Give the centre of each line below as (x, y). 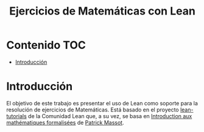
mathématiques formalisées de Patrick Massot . (65, 122)
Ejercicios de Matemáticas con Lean (102, 11)
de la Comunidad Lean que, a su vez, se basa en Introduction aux (110, 116)
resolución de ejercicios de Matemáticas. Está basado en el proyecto (93, 110)
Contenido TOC (46, 45)
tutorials (17, 116)
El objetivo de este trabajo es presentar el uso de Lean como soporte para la (102, 103)
